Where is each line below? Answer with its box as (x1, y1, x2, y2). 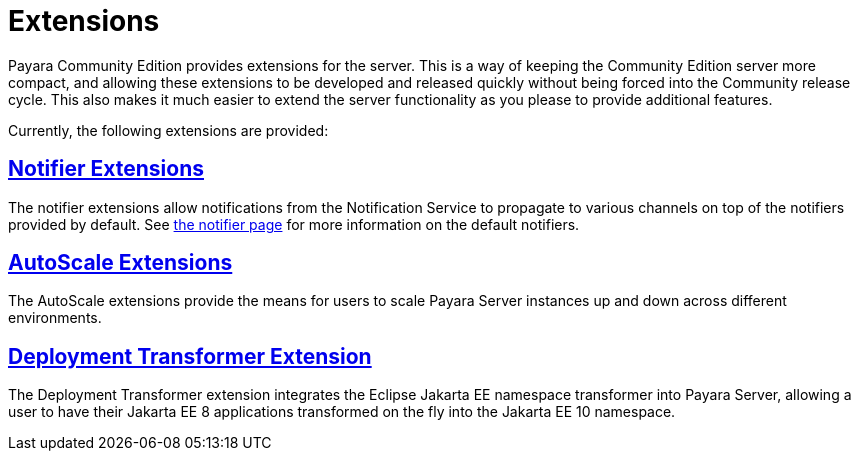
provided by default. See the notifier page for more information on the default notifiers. (8, 215, 580, 233)
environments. (8, 309, 102, 327)
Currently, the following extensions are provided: (8, 121, 329, 139)
